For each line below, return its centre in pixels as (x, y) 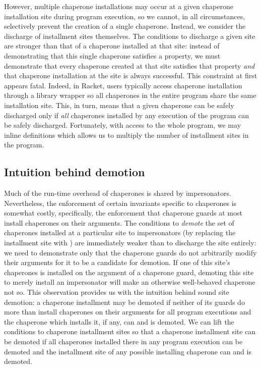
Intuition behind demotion (75, 172)
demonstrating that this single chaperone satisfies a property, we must (112, 55)
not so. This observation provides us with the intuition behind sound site (117, 292)
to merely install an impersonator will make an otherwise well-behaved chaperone (130, 282)
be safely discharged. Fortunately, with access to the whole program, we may (123, 125)
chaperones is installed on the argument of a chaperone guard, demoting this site (129, 272)
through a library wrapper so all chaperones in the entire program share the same (130, 95)
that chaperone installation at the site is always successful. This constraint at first (131, 75)
